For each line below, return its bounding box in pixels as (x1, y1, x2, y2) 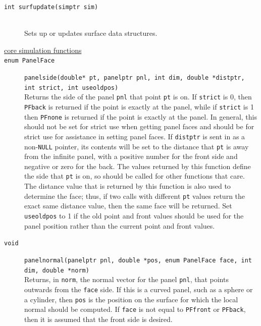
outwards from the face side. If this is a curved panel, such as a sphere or (24, 284, 253, 294)
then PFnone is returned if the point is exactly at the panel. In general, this (24, 111, 257, 122)
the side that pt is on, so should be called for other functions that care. (24, 171, 245, 181)
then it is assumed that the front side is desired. (24, 313, 173, 324)
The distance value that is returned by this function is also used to (24, 181, 231, 191)
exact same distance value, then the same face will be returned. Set (24, 200, 232, 211)
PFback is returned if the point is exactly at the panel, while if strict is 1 (24, 101, 254, 112)
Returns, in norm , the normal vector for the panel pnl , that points (24, 274, 229, 285)
